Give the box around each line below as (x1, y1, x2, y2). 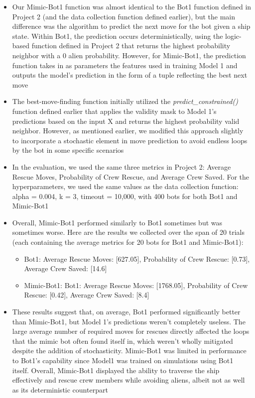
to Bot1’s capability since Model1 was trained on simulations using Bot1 (12, 355, 234, 365)
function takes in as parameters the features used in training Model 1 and (12, 60, 238, 70)
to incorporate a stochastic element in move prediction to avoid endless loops (12, 135, 248, 145)
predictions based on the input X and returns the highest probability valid (12, 115, 240, 126)
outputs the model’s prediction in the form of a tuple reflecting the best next (12, 70, 248, 80)
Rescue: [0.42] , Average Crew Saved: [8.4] (24, 290, 149, 300)
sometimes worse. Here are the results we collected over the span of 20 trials (12, 227, 245, 237)
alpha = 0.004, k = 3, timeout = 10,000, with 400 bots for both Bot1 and (12, 191, 238, 201)
